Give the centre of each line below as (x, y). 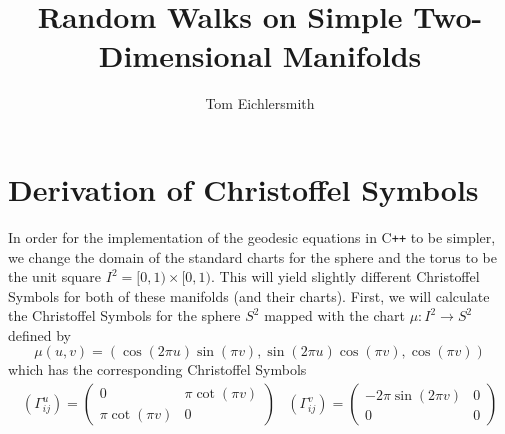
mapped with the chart (334, 315)
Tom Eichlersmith (260, 103)
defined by (40, 334)
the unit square (55, 276)
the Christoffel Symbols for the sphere (124, 315)
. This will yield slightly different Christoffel (345, 276)
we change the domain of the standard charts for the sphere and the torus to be (252, 256)
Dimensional (185, 55)
